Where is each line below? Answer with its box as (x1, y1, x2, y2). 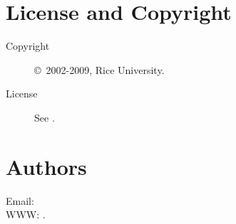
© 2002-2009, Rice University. (34, 62, 165, 77)
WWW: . (6, 207, 46, 222)
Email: (6, 193, 34, 208)
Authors (6, 151, 87, 181)
